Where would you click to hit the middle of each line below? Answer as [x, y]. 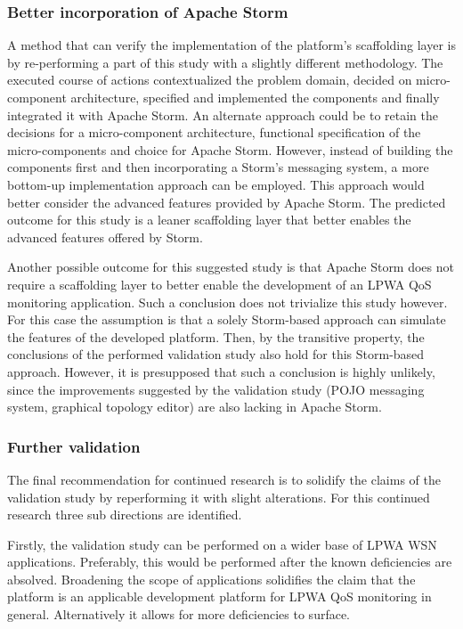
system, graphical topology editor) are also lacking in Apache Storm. [195, 407]
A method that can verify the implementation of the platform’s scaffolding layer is [231, 45]
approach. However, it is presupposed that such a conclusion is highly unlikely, [221, 371]
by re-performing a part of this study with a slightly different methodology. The [225, 62]
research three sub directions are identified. [125, 515]
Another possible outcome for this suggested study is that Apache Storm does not [231, 267]
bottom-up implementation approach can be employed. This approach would [216, 184]
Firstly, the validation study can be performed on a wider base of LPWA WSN [222, 544]
